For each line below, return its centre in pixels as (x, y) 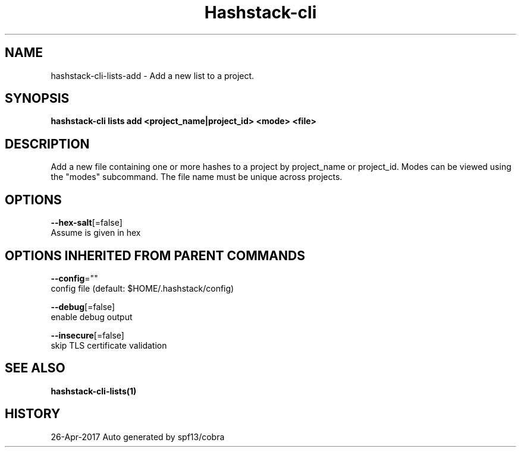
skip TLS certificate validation (109, 345)
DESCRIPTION (47, 144)
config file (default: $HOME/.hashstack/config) (142, 288)
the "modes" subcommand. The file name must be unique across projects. (197, 177)
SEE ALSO (35, 368)
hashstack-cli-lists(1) (94, 391)
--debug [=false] (83, 306)
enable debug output (92, 317)
